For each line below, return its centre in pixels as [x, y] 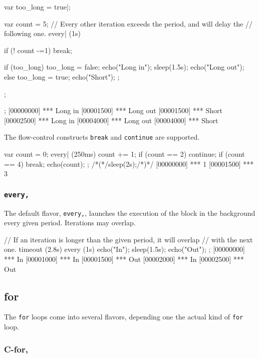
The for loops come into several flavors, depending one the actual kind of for [124, 317]
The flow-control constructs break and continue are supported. [102, 137]
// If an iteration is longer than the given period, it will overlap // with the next [128, 239]
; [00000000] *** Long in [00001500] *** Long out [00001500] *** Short [113, 110]
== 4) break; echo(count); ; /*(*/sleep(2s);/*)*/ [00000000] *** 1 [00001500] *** [129, 163]
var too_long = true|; [37, 7]
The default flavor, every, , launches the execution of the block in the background [130, 213]
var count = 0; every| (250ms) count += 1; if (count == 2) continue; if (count [124, 154]
